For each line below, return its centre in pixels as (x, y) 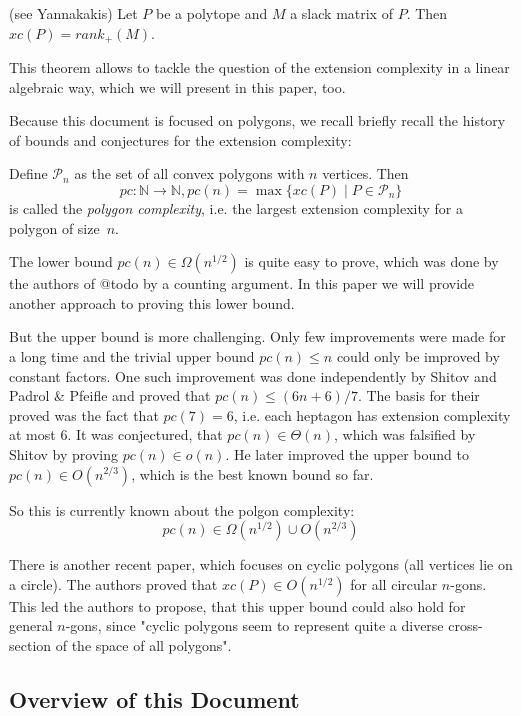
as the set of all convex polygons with (189, 173)
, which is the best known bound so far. (252, 473)
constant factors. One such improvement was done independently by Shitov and (253, 375)
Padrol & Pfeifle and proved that (110, 395)
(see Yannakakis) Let (73, 13)
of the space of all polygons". (143, 644)
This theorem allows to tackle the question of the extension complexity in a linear (259, 67)
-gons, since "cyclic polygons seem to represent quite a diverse (254, 625)
